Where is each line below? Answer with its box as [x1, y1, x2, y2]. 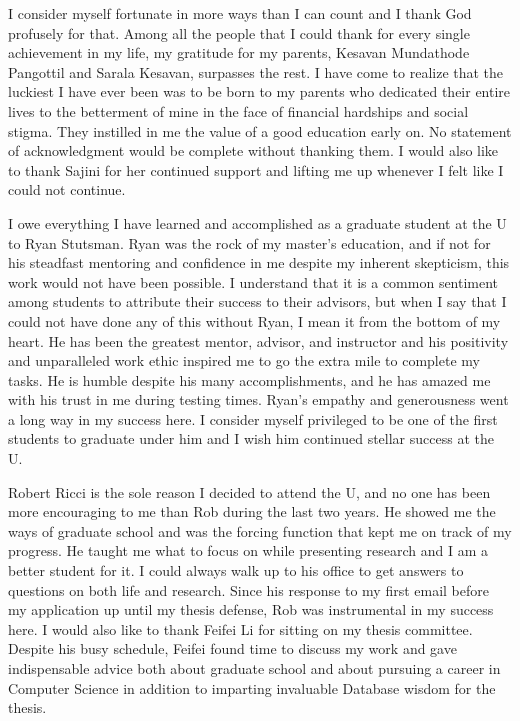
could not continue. [8, 179, 126, 200]
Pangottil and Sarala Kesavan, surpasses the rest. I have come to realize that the [8, 61, 504, 82]
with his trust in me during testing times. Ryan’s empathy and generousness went [8, 389, 509, 410]
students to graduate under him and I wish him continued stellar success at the [8, 428, 494, 449]
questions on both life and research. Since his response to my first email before [8, 579, 489, 600]
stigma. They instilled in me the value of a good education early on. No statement [8, 120, 512, 141]
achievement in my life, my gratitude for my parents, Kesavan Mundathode [8, 42, 470, 63]
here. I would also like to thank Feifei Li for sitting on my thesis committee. [8, 618, 473, 639]
